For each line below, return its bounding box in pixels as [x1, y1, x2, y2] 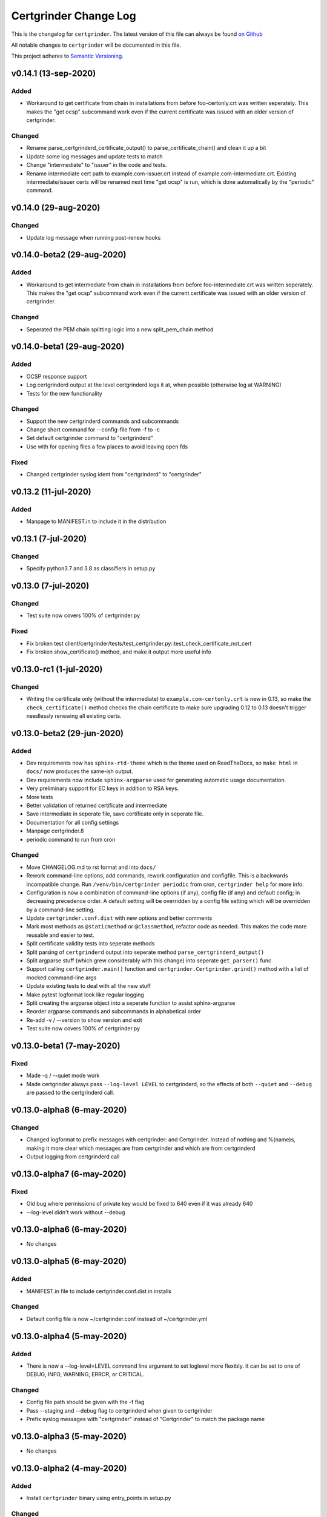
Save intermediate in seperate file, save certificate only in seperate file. [26, 810, 204, 817]
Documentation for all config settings [26, 819, 119, 826]
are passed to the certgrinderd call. [26, 1089, 114, 1096]
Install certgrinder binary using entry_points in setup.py [26, 1495, 171, 1502]
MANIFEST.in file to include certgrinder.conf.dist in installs [26, 1287, 172, 1295]
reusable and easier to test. [26, 931, 95, 939]
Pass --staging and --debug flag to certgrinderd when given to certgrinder [26, 1407, 213, 1414]
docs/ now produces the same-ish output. [26, 768, 133, 775]
